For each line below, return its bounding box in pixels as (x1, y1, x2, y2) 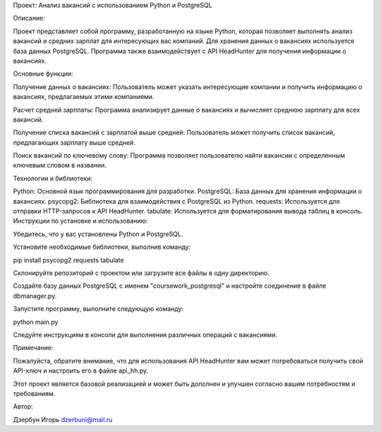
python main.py (13, 317, 59, 326)
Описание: (13, 14, 45, 23)
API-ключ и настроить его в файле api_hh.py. (13, 366, 149, 375)
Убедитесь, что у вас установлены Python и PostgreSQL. (13, 230, 183, 238)
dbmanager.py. (13, 291, 57, 300)
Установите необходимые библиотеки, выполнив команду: (13, 243, 191, 251)
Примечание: (13, 344, 54, 352)
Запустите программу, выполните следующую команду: (13, 305, 184, 313)
